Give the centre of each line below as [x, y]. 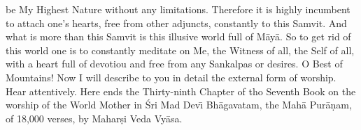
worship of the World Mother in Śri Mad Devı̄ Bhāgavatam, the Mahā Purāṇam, [179, 105]
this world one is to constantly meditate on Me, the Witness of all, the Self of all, [180, 50]
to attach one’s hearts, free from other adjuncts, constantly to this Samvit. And [176, 23]
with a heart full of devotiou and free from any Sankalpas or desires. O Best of [174, 64]
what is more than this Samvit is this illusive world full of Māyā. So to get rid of [178, 36]
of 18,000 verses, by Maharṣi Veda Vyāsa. [94, 118]
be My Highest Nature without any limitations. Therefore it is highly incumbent [178, 9]
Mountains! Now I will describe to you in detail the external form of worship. [171, 77]
